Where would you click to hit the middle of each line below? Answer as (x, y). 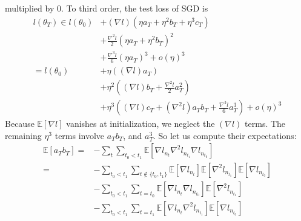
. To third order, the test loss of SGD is (134, 8)
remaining (23, 135)
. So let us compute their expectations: (225, 135)
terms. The (265, 124)
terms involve (80, 135)
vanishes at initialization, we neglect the (141, 124)
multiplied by (30, 8)
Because (20, 124)
